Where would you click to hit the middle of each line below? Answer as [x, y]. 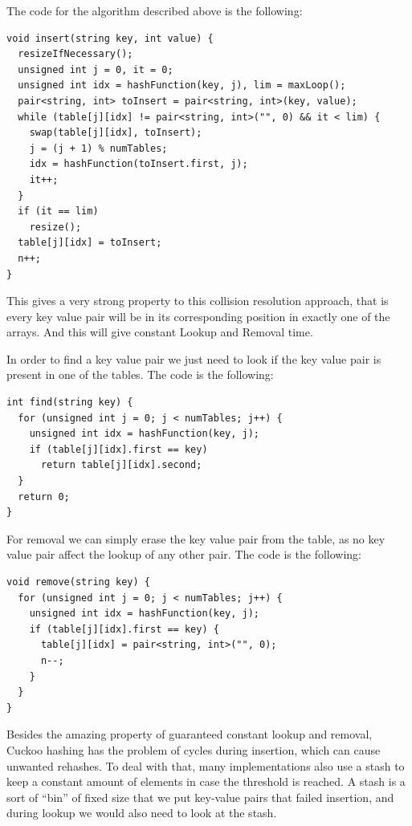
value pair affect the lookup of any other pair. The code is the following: [184, 554]
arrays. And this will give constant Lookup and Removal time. [160, 332]
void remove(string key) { [78, 582]
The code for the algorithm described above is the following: [155, 10]
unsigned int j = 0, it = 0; [96, 69]
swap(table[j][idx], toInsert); [116, 133]
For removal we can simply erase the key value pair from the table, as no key [196, 538]
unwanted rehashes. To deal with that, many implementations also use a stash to [206, 765]
